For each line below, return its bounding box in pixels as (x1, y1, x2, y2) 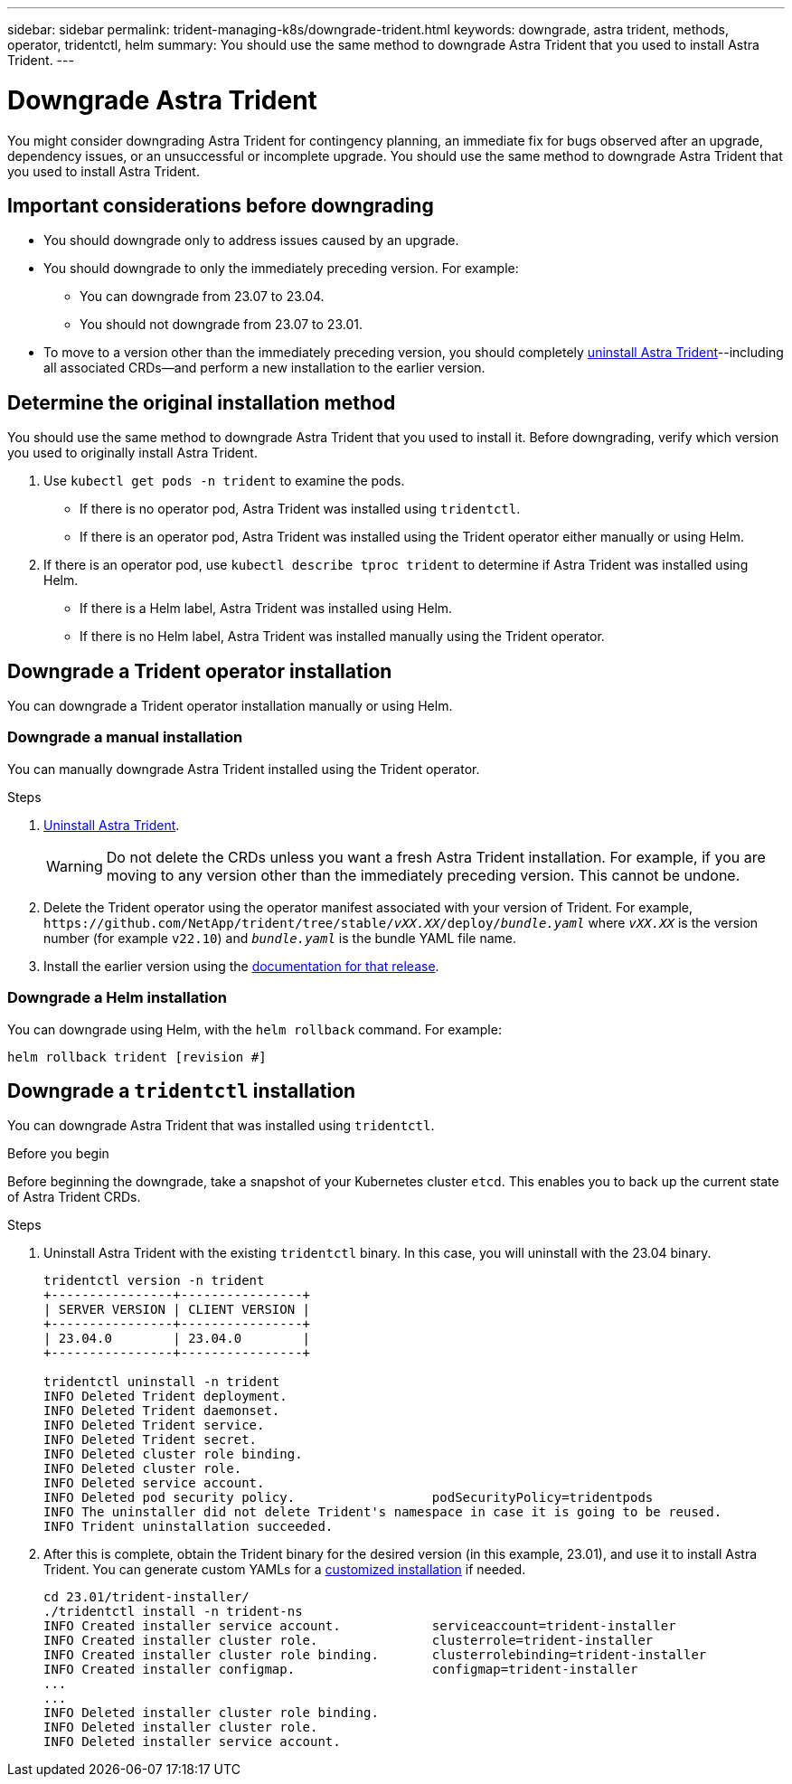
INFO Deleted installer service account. (43, 1734, 341, 1750)
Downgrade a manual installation (7, 728, 243, 747)
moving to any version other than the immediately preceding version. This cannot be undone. (106, 865, 740, 884)
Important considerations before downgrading (7, 194, 434, 217)
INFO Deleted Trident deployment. (43, 1389, 288, 1404)
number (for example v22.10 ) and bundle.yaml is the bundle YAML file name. (43, 930, 516, 946)
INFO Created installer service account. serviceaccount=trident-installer (43, 1619, 676, 1634)
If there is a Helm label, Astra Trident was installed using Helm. (80, 600, 453, 617)
